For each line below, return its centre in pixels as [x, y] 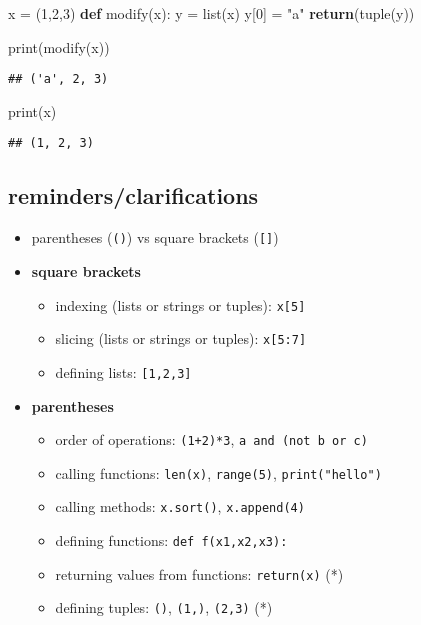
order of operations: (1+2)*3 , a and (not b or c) [211, 439]
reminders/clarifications [133, 195]
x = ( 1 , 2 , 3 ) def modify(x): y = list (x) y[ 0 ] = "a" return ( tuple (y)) [211, 13]
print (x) [32, 110]
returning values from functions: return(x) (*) [199, 573]
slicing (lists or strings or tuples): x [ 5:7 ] [181, 338]
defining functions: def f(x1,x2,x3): [171, 540]
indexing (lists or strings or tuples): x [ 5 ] [180, 304]
